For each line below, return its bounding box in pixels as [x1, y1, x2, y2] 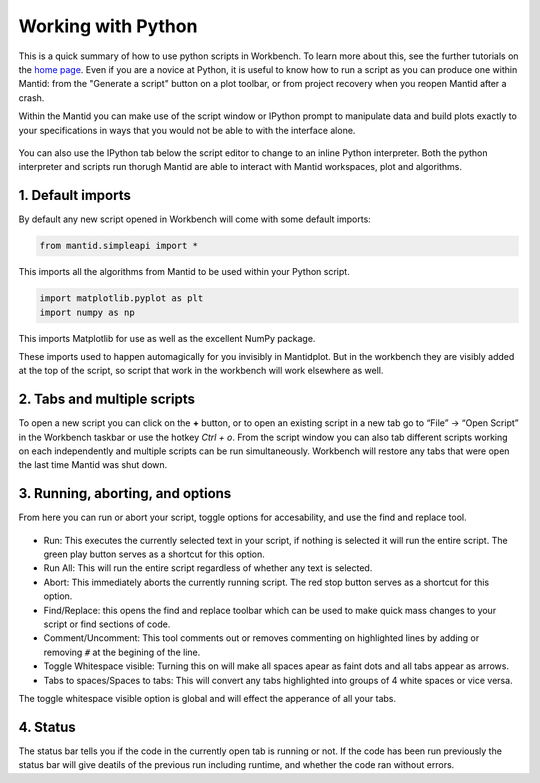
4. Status [18, 718, 77, 735]
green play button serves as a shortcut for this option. [43, 548, 265, 560]
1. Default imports [18, 187, 132, 204]
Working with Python [18, 15, 198, 37]
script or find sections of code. [43, 618, 171, 630]
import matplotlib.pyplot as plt [39, 293, 204, 304]
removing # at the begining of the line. [43, 646, 201, 658]
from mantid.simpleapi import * [39, 240, 199, 252]
